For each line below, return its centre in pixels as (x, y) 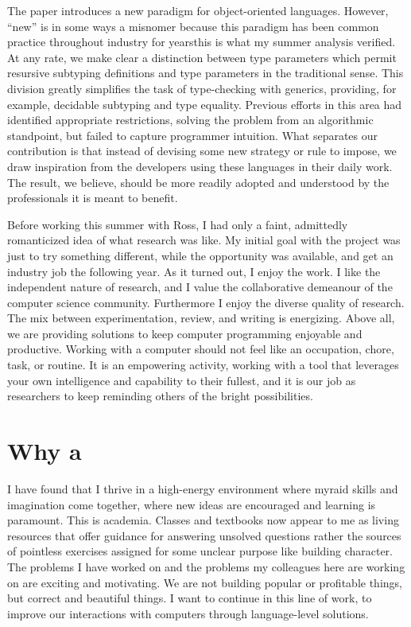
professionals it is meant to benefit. (93, 198)
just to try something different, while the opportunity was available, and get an (200, 255)
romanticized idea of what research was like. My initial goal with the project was (204, 240)
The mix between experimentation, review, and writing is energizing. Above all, (201, 318)
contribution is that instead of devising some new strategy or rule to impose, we (202, 151)
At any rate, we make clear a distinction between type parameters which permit (202, 57)
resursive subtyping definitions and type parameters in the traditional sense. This (205, 73)
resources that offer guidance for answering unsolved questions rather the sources (204, 535)
